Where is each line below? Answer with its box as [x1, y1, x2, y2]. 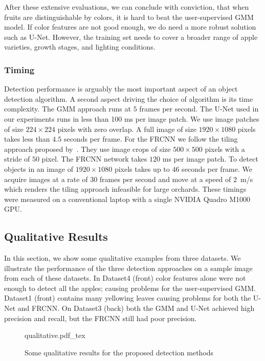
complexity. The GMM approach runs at [4, 103, 131, 114]
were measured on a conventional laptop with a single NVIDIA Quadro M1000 [4, 193, 251, 204]
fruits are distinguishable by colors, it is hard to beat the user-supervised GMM [4, 11, 254, 22]
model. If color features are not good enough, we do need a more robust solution [4, 21, 256, 32]
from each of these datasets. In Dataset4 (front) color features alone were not [4, 273, 246, 283]
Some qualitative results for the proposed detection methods [25, 347, 214, 357]
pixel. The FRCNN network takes [41, 153, 147, 164]
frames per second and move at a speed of [99, 173, 231, 184]
